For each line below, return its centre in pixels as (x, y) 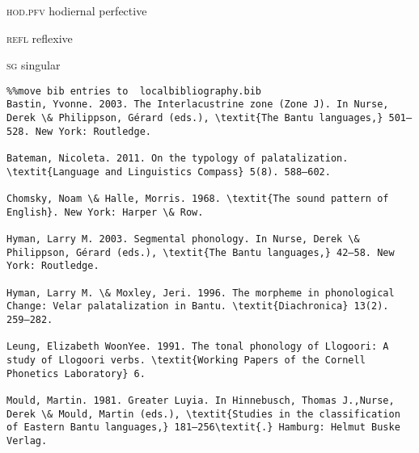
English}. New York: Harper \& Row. (105, 212)
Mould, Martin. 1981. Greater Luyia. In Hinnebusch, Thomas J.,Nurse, (201, 400)
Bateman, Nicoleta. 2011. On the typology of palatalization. (178, 159)
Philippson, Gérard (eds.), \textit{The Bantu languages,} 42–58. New (201, 252)
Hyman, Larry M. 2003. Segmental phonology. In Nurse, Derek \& (183, 239)
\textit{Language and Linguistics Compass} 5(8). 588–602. (169, 172)
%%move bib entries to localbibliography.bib (134, 91)
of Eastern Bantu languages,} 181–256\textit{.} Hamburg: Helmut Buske (203, 428)
